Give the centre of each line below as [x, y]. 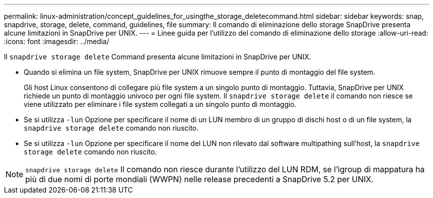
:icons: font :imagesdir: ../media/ [57, 41]
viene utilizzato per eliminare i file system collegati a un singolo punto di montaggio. [160, 104]
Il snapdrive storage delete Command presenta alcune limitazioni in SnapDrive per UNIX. [158, 57]
